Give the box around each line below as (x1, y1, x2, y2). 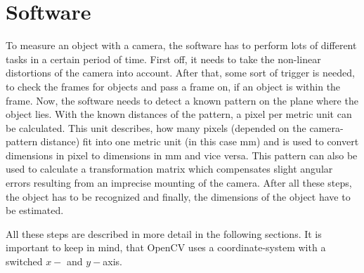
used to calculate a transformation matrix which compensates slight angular (6, 161, 333, 176)
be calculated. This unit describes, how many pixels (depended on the (6, 120, 306, 135)
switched (6, 254, 43, 269)
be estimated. (6, 203, 64, 218)
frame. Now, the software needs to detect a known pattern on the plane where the (6, 93, 358, 107)
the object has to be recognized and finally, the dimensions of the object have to (6, 189, 351, 204)
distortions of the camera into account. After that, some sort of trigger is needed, (6, 65, 355, 80)
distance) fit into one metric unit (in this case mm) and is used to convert (40, 134, 359, 149)
